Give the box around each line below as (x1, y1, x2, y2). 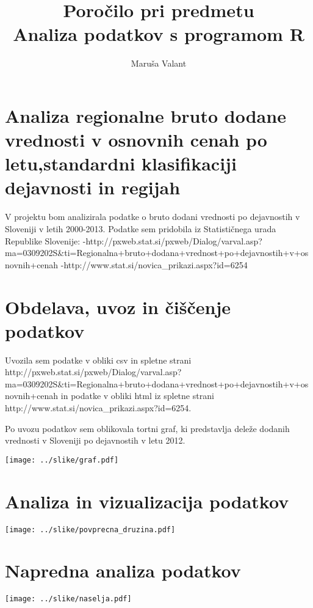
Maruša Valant (131, 57, 187, 70)
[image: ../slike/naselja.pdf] (5, 595, 132, 604)
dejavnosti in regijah (5, 175, 181, 200)
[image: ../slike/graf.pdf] (5, 455, 119, 464)
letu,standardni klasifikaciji (5, 151, 237, 176)
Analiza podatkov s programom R (13, 21, 304, 46)
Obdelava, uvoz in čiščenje (5, 294, 231, 319)
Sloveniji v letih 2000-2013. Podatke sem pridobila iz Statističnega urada (5, 222, 276, 235)
